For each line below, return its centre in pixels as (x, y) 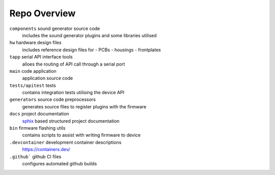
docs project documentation (39, 114)
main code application (33, 71)
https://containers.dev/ (46, 150)
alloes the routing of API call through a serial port (74, 64)
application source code (48, 78)
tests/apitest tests (33, 85)
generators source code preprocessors (53, 100)
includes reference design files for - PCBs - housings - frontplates (92, 50)
